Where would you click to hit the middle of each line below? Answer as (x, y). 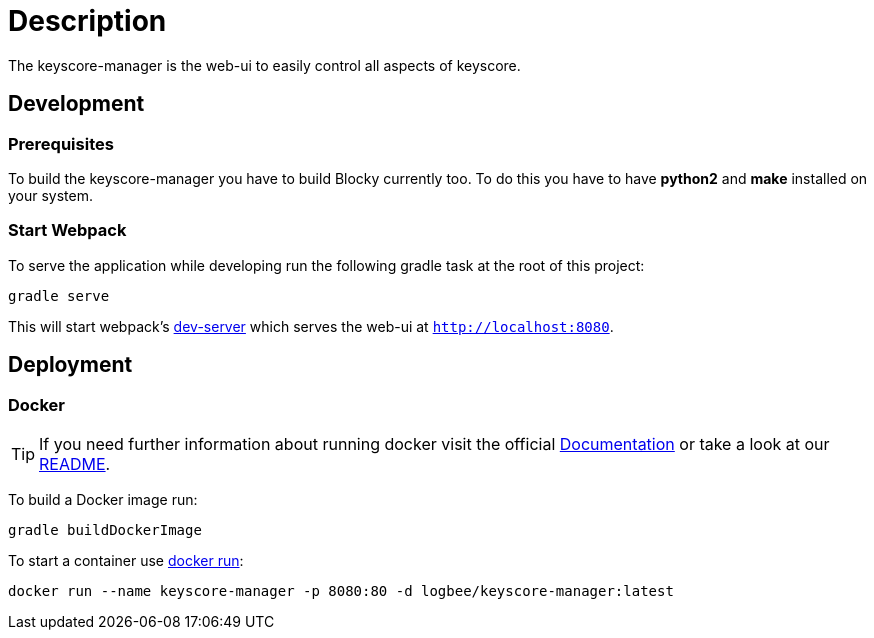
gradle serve (59, 295)
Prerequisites (61, 143)
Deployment (70, 365)
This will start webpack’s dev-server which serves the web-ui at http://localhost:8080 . (311, 326)
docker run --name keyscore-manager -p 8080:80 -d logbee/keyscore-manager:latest (341, 590)
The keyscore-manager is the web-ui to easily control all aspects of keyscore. (264, 65)
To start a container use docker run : (126, 560)
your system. (51, 195)
